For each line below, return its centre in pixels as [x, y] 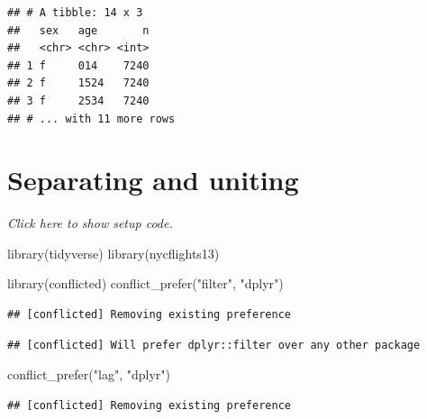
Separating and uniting [153, 180]
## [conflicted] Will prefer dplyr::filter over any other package [214, 345]
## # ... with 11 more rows [91, 118]
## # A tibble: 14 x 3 [75, 13]
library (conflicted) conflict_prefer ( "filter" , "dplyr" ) [145, 283]
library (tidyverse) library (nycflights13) [114, 253]
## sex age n [78, 30]
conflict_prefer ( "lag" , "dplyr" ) [89, 374]
